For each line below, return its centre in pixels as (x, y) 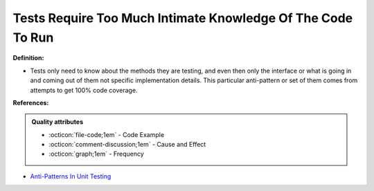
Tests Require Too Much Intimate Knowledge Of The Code (183, 18)
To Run (33, 37)
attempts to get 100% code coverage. (84, 90)
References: (31, 102)
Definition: (28, 58)
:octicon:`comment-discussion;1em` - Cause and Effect (127, 145)
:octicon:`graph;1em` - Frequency (97, 154)
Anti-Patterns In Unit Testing (71, 176)
